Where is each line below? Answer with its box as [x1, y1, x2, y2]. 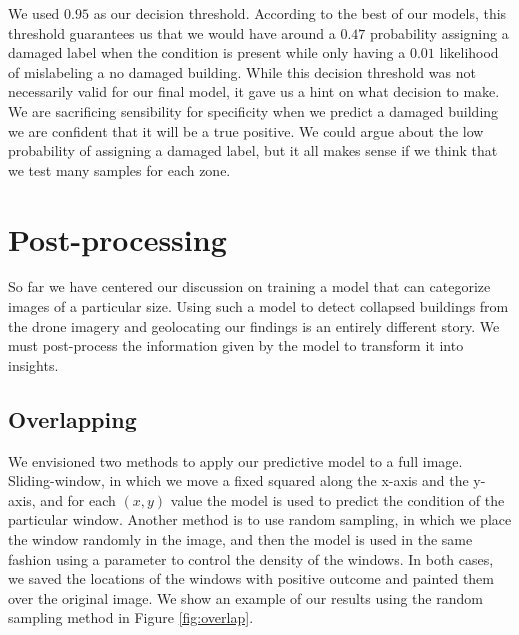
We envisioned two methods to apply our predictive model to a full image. [8, 450, 463, 471]
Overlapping [8, 403, 137, 434]
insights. [8, 354, 59, 375]
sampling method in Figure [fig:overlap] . [8, 607, 254, 628]
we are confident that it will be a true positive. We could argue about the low [8, 120, 484, 141]
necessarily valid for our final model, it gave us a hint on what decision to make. [8, 81, 500, 102]
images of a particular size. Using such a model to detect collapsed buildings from [8, 296, 509, 317]
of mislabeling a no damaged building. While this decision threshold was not [8, 61, 476, 82]
